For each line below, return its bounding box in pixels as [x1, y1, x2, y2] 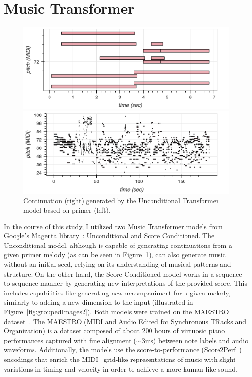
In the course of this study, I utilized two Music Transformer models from [4, 221, 223, 231]
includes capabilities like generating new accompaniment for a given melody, [4, 287, 231, 297]
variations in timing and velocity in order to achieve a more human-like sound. [4, 363, 237, 374]
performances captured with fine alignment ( [4, 335, 136, 345]
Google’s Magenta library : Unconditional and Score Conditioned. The [4, 230, 215, 241]
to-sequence [4, 278, 38, 288]
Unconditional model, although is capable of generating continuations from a [4, 240, 233, 250]
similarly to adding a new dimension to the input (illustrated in [4, 297, 193, 307]
